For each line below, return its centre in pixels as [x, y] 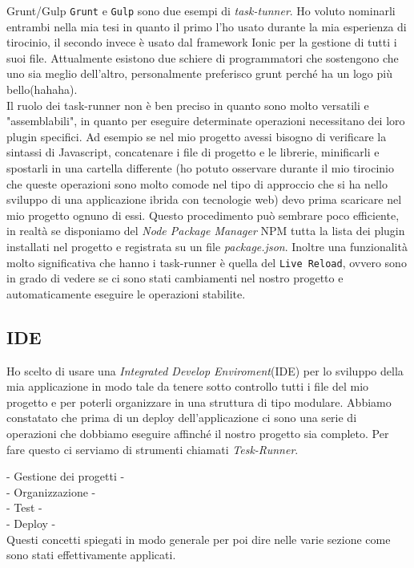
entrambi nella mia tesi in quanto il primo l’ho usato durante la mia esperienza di [207, 26]
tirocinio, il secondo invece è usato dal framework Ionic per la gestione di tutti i [202, 42]
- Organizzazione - [51, 491]
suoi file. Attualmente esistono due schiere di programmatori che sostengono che [203, 57]
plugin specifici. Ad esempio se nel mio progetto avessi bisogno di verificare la [197, 136]
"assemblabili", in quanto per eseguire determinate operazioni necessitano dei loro [206, 121]
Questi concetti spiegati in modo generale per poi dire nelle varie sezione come [199, 539]
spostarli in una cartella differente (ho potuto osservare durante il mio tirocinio [200, 168]
